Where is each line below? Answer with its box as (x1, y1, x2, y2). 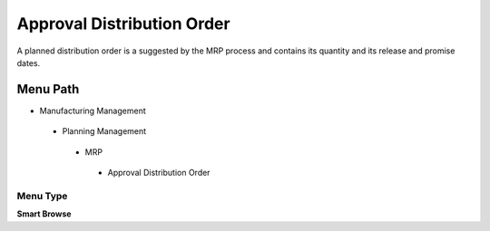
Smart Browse (16, 208, 72, 219)
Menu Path (16, 82, 80, 97)
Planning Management (62, 126, 147, 137)
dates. (16, 57, 41, 68)
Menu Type (16, 189, 68, 202)
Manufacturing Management (39, 105, 146, 116)
